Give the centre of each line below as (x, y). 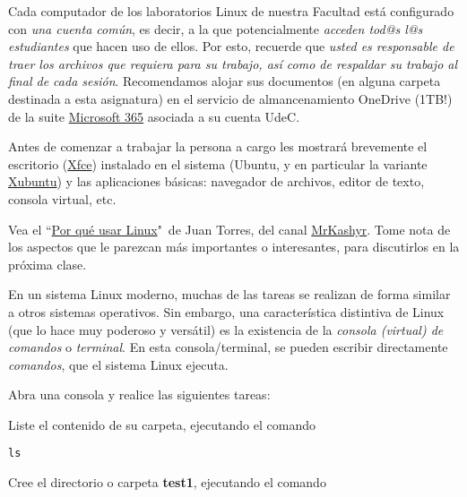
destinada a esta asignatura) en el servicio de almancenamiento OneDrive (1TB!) (230, 98)
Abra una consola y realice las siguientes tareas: (139, 394)
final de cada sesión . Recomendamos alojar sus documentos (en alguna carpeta (225, 81)
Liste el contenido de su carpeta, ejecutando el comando (162, 424)
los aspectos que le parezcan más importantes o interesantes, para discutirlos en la (234, 247)
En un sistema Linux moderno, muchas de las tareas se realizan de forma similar (229, 294)
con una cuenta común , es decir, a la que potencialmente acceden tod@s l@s (216, 28)
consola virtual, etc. (62, 198)
